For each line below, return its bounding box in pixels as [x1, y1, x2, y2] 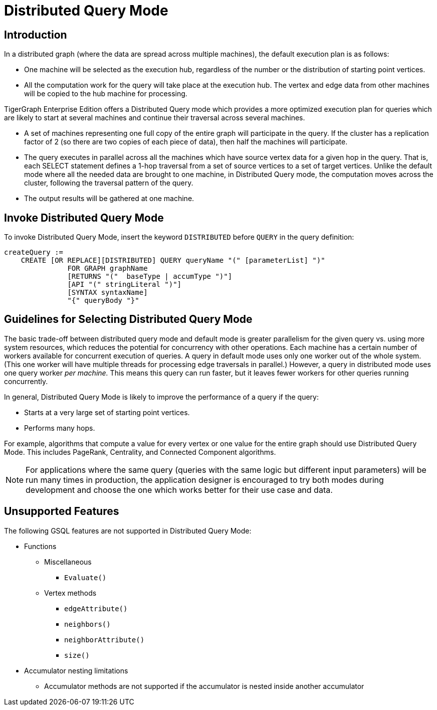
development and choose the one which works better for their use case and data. [26, 484, 333, 495]
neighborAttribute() [64, 635, 145, 644]
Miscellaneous [44, 557, 92, 566]
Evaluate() [64, 573, 107, 582]
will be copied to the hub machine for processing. [24, 89, 187, 98]
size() [64, 651, 90, 659]
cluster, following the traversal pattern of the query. [24, 179, 193, 188]
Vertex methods [44, 588, 97, 597]
